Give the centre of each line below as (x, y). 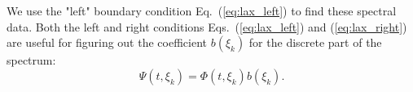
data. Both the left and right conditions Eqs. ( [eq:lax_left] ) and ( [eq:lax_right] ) (207, 26)
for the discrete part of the (315, 42)
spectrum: (31, 60)
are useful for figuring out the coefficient (107, 42)
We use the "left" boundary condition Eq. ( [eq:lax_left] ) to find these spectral (202, 10)
